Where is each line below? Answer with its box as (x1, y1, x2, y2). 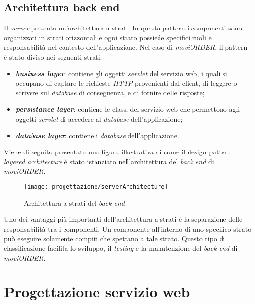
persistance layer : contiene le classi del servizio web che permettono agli (15, 104, 240, 114)
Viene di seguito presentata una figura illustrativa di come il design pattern (4, 147, 231, 157)
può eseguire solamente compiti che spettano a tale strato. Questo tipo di (4, 233, 225, 243)
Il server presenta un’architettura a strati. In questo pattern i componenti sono (4, 23, 242, 33)
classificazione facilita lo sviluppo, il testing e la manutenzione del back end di (4, 243, 238, 253)
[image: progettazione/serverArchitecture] (24, 183, 168, 190)
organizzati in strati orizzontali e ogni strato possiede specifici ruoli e (4, 32, 212, 42)
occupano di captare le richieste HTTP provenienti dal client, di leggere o (15, 78, 237, 88)
